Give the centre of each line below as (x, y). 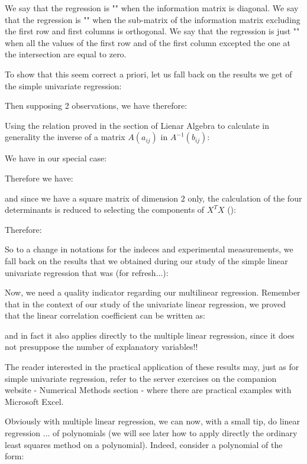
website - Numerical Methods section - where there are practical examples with (148, 390)
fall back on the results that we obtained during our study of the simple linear (146, 260)
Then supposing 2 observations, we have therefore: (96, 106)
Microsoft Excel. (34, 401)
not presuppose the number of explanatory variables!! (101, 347)
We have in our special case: (56, 158)
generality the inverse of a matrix (65, 137)
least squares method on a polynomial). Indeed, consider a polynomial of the (144, 444)
